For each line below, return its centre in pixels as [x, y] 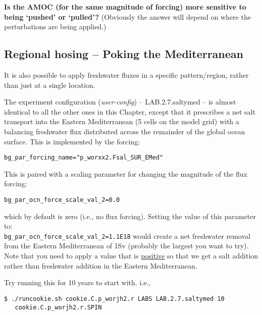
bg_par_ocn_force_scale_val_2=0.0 [62, 200]
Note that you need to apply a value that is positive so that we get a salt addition [131, 256]
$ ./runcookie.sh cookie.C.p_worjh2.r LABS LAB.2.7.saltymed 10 [114, 299]
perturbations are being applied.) [55, 27]
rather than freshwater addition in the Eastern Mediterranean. [101, 265]
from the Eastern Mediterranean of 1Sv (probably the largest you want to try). [126, 246]
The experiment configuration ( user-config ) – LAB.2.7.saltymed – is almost [120, 102]
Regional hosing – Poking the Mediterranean [124, 54]
